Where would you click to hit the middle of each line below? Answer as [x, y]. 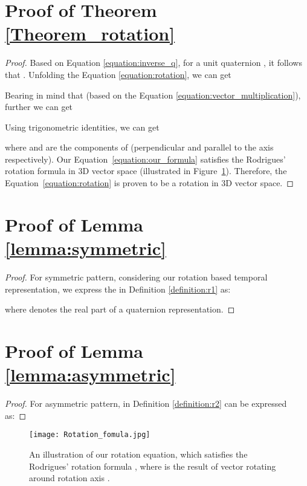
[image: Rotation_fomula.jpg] [90, 435]
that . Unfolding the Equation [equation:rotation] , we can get [118, 74]
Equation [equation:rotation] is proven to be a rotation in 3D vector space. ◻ [149, 183]
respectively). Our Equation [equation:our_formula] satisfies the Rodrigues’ [145, 159]
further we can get [39, 107]
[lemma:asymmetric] [90, 374]
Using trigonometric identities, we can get [82, 127]
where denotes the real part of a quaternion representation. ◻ [120, 309]
